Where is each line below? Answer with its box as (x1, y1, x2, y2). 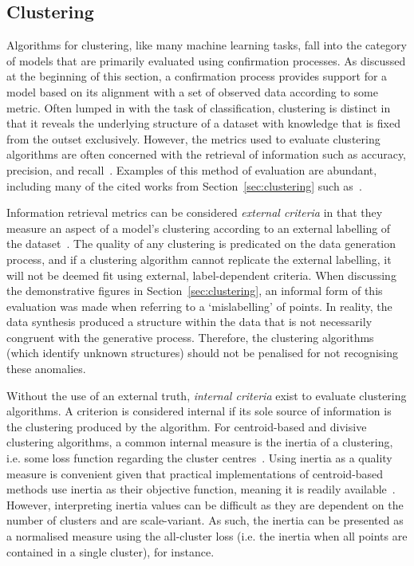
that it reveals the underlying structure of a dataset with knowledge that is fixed (6, 115, 400, 132)
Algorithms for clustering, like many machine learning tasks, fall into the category (6, 37, 407, 53)
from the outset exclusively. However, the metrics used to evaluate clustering (6, 130, 380, 147)
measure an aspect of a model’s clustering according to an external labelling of (6, 219, 391, 236)
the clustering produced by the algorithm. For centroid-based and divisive (6, 418, 367, 434)
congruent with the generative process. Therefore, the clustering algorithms (6, 328, 374, 345)
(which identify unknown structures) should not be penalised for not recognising (6, 344, 398, 361)
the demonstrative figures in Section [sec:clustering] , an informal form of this (6, 282, 383, 299)
